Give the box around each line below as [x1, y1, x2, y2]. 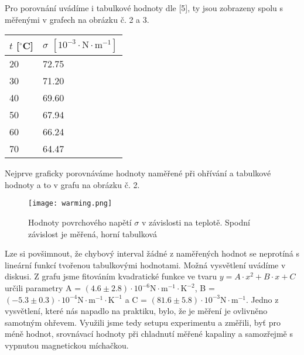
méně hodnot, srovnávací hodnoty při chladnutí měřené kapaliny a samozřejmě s [5, 327, 293, 340]
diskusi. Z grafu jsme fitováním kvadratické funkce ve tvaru [5, 270, 217, 282]
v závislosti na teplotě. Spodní [141, 216, 250, 228]
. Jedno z [246, 293, 279, 305]
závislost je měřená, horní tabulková [28, 227, 157, 240]
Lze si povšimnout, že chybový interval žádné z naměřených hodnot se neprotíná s [5, 247, 300, 260]
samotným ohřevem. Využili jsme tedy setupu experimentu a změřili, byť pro [5, 316, 281, 328]
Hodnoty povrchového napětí [28, 216, 132, 228]
